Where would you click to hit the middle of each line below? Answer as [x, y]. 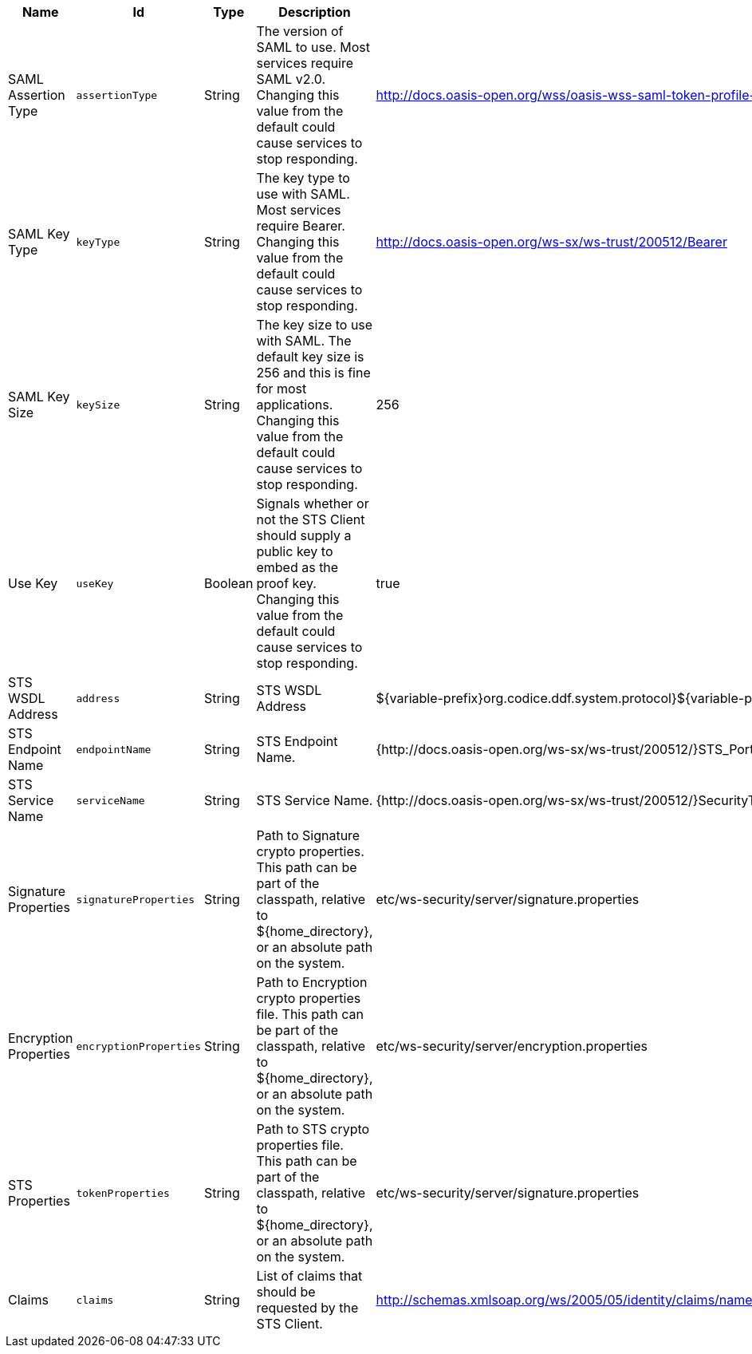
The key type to [303, 178]
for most [282, 389]
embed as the [297, 567]
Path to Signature [308, 835]
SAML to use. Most [313, 47]
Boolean [228, 583]
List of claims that [309, 1276]
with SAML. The [304, 341]
